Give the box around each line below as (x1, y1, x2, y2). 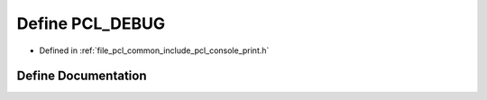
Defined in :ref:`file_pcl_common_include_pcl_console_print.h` (39, 45, 270, 56)
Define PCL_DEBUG (16, 14, 166, 33)
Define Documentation (16, 68, 147, 84)
